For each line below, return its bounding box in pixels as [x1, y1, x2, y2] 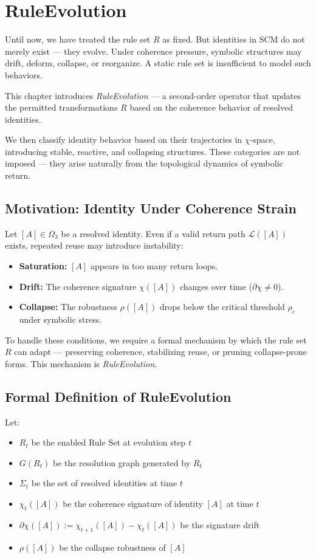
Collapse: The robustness [19, 300, 117, 313]
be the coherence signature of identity [63, 497, 203, 509]
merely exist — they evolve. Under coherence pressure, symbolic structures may [5, 44, 302, 57]
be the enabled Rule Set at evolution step [31, 436, 186, 449]
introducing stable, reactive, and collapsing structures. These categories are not [5, 145, 300, 157]
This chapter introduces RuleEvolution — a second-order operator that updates [5, 89, 301, 102]
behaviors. [5, 68, 43, 81]
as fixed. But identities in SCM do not [162, 33, 305, 46]
